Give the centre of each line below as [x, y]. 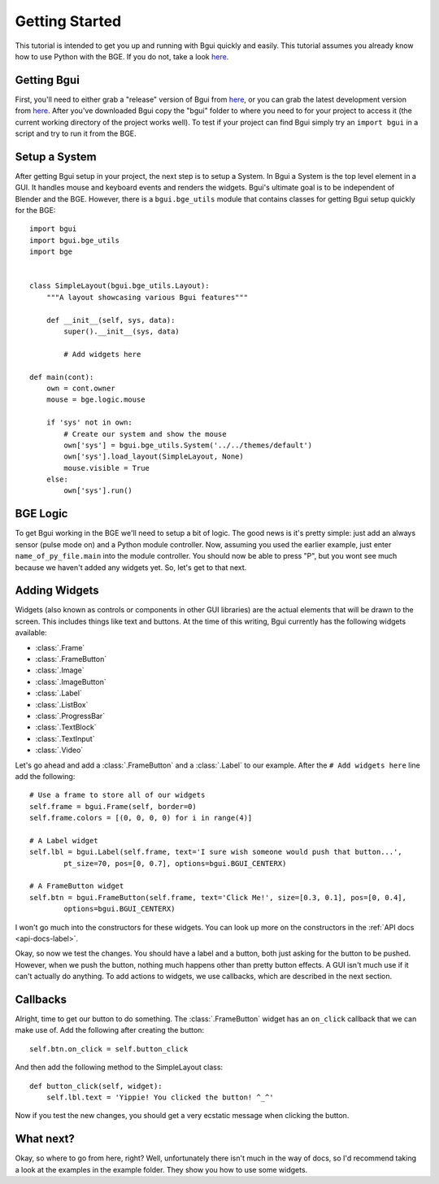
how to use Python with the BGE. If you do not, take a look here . [122, 56]
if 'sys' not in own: [89, 422]
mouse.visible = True [107, 468]
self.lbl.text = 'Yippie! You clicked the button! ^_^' [160, 1097]
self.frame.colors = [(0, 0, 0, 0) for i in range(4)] [141, 818]
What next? [45, 1139]
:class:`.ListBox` [62, 704]
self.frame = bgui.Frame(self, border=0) [113, 806]
